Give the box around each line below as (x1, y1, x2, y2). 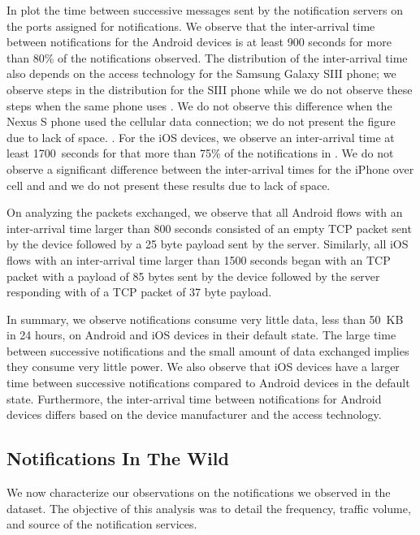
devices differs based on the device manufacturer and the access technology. (6, 406, 382, 423)
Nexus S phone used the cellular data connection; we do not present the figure (6, 113, 396, 130)
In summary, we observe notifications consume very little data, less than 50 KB (6, 310, 404, 327)
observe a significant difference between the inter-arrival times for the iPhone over (6, 160, 414, 177)
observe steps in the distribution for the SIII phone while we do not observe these (6, 80, 413, 97)
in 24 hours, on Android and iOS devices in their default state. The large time (6, 326, 396, 343)
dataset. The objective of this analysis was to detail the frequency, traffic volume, (6, 499, 411, 516)
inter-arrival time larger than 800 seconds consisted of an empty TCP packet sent (6, 219, 412, 236)
